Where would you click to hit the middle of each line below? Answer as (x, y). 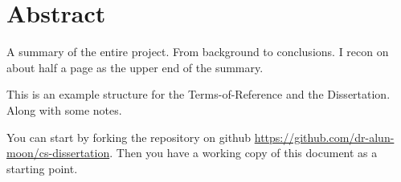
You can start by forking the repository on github (129, 137)
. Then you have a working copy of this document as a (243, 153)
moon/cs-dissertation (58, 153)
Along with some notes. (64, 109)
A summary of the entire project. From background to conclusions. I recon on (198, 52)
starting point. (42, 168)
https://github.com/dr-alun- (324, 137)
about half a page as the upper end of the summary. (135, 67)
